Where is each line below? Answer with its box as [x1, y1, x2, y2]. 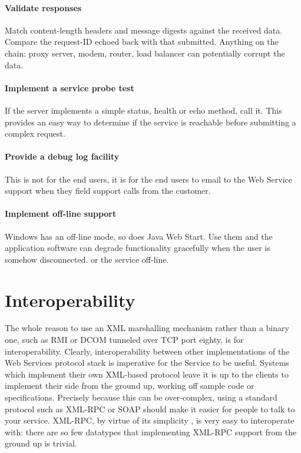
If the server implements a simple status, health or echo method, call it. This [5, 104, 282, 116]
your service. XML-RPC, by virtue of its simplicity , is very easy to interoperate [5, 414, 295, 426]
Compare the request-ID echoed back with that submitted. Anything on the [5, 35, 279, 48]
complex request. [5, 127, 65, 140]
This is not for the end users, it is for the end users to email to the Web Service [5, 173, 292, 185]
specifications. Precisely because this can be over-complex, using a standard [5, 391, 277, 403]
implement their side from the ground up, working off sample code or [5, 379, 254, 392]
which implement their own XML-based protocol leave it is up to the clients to [5, 368, 289, 380]
